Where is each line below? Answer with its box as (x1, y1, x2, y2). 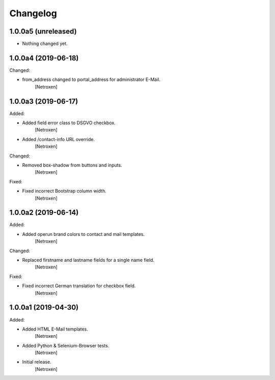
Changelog (9, 8, 57, 19)
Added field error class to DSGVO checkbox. (22, 120, 116, 126)
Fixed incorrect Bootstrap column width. (22, 188, 106, 194)
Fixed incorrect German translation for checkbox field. (22, 283, 136, 289)
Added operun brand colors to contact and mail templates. (22, 231, 145, 237)
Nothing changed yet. (22, 41, 68, 47)
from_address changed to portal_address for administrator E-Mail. (22, 76, 160, 83)
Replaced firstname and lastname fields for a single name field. (22, 257, 155, 263)
